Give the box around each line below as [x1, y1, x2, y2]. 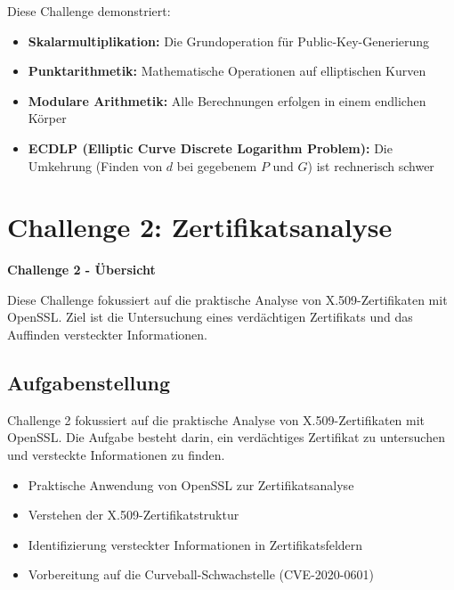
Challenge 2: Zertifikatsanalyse [7, 209, 393, 245]
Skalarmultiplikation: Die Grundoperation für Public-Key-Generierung [28, 31, 430, 50]
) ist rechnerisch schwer [307, 156, 434, 175]
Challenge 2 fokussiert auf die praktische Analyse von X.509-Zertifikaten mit [7, 410, 426, 429]
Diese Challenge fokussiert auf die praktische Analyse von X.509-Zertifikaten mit [7, 290, 448, 308]
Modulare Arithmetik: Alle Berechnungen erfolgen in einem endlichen [28, 91, 426, 110]
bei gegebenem [176, 156, 257, 175]
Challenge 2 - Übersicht [7, 260, 156, 279]
